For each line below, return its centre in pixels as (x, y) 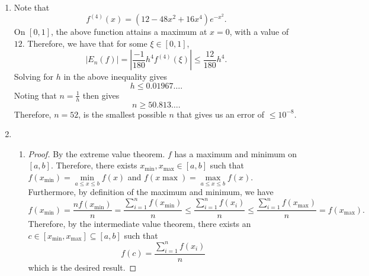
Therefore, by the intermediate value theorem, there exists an (139, 224)
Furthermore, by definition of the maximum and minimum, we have (151, 192)
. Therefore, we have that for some (85, 43)
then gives (101, 95)
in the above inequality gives (115, 77)
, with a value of (259, 32)
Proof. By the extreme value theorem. (97, 153)
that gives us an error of (221, 114)
